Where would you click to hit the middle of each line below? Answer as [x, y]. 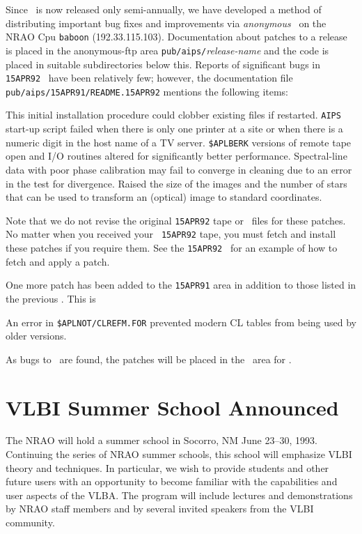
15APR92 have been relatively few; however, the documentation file [149, 78]
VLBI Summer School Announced [172, 407]
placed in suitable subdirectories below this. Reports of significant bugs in [163, 64]
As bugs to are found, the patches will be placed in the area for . [149, 359]
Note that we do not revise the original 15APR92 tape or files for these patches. [176, 220]
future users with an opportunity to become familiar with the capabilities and [172, 481]
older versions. [36, 336]
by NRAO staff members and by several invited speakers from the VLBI [160, 509]
